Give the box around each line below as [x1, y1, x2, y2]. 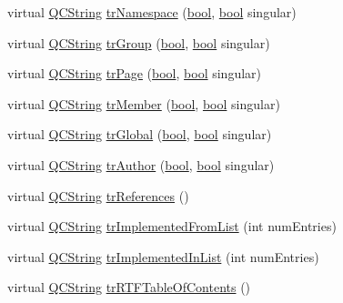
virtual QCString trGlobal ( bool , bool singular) [7, 125, 272, 144]
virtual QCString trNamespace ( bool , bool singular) [7, 3, 297, 21]
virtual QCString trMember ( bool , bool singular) [7, 94, 280, 113]
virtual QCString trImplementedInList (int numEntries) [7, 247, 319, 266]
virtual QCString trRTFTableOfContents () [7, 278, 251, 297]
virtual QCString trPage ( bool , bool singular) [7, 64, 262, 83]
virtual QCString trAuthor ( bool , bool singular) [7, 155, 275, 174]
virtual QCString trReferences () [7, 186, 189, 205]
